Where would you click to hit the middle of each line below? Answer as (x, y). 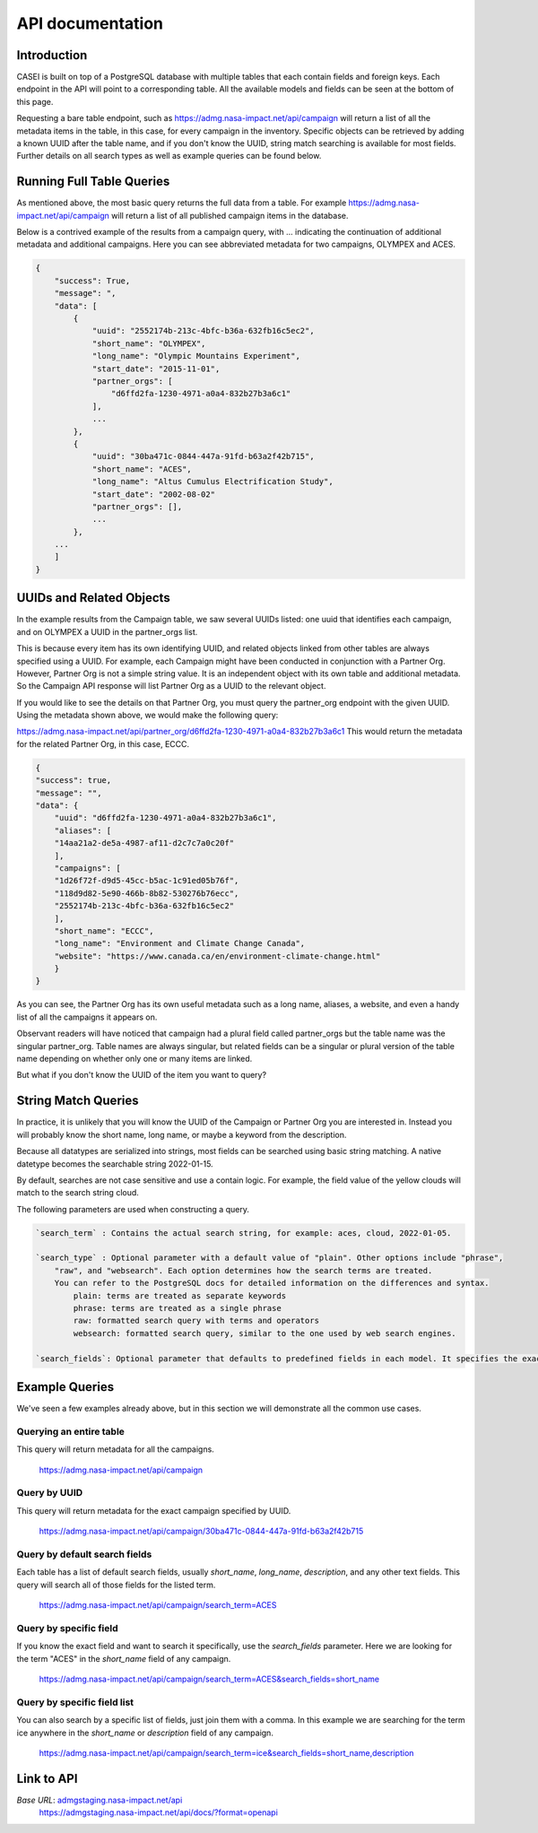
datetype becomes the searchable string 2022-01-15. (115, 1164)
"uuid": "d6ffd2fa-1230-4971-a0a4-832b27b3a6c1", (165, 818)
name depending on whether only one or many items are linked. (134, 1059)
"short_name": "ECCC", (104, 931)
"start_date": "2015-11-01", (156, 369)
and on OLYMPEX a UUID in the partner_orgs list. (107, 631)
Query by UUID (50, 1493)
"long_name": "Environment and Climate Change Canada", (180, 943)
